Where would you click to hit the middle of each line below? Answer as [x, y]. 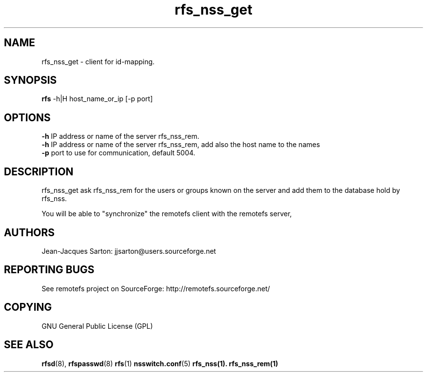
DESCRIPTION [39, 171]
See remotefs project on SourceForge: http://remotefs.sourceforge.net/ [156, 288]
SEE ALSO [29, 345]
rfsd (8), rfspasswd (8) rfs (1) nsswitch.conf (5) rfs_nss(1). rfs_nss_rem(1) [160, 363]
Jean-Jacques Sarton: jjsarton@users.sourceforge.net [129, 251]
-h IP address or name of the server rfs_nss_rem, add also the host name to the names [181, 145]
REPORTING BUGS [49, 270]
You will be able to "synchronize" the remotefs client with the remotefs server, [167, 214]
